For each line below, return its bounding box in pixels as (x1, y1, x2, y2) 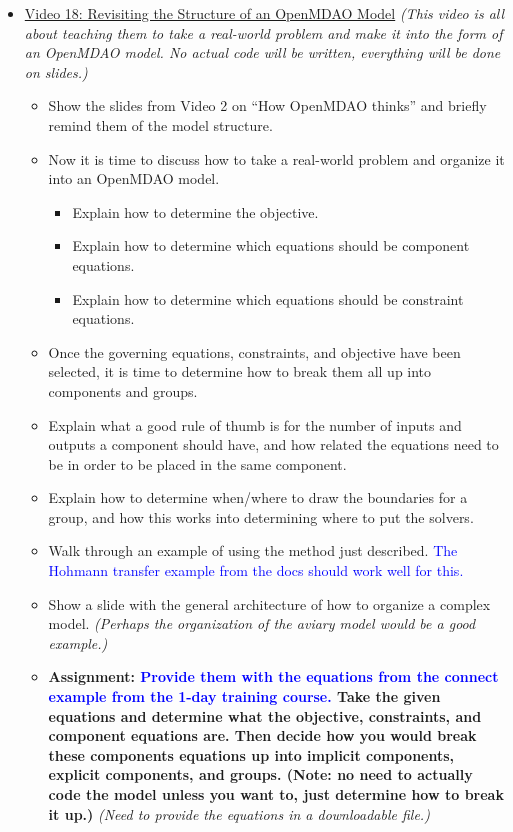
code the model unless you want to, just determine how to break (48, 784, 504, 804)
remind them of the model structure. (48, 114, 273, 135)
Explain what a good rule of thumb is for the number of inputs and (48, 414, 462, 435)
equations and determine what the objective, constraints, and (48, 705, 482, 726)
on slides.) (24, 61, 88, 82)
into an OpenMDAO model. (48, 168, 220, 189)
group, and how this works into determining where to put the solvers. (48, 506, 474, 527)
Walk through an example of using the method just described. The (48, 540, 458, 561)
